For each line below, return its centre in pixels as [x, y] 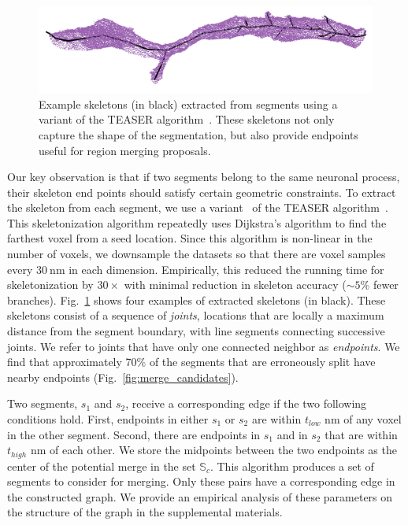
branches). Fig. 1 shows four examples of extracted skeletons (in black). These [197, 299]
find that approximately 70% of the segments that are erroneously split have [191, 362]
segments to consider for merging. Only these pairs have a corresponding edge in [201, 481]
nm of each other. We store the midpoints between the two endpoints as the [213, 450]
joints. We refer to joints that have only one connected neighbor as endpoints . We [204, 346]
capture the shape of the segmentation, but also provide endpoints [199, 134]
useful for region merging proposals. [125, 150]
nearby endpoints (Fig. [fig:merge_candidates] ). [123, 377]
